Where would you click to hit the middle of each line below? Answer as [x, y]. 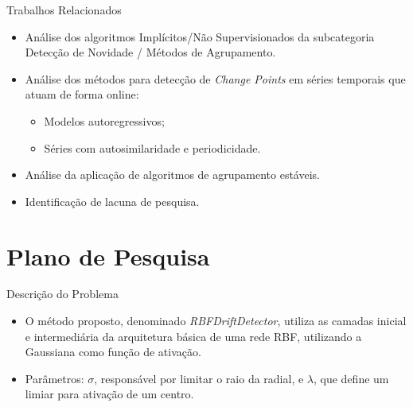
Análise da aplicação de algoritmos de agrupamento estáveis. [172, 174]
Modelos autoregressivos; [104, 120]
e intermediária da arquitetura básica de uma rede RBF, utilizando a [193, 336]
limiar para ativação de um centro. [109, 394]
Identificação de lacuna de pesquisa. [112, 201]
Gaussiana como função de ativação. [113, 352]
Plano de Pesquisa [108, 256]
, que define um [351, 378]
